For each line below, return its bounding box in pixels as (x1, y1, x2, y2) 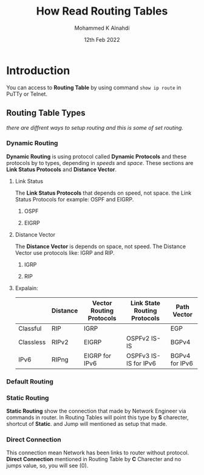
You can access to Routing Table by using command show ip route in (6, 84, 182, 91)
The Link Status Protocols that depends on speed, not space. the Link (15, 189, 192, 197)
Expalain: (15, 284, 38, 292)
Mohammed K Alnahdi (74, 24, 130, 32)
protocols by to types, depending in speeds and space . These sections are (6, 159, 194, 166)
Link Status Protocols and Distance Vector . (6, 166, 117, 173)
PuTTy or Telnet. (6, 90, 47, 98)
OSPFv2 (126, 334, 150, 342)
